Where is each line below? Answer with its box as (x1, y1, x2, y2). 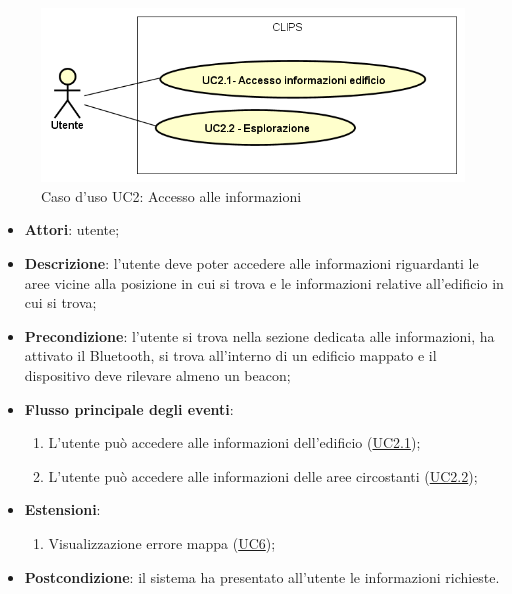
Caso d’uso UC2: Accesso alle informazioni (41, 185, 302, 206)
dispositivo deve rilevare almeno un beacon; (24, 364, 291, 385)
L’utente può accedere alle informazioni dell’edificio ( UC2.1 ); (48, 432, 421, 453)
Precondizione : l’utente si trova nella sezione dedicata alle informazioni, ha (24, 325, 495, 346)
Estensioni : (24, 499, 101, 520)
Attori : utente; (24, 219, 120, 240)
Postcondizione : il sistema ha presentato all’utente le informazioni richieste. (24, 566, 500, 587)
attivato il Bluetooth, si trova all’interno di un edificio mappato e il (24, 345, 437, 366)
